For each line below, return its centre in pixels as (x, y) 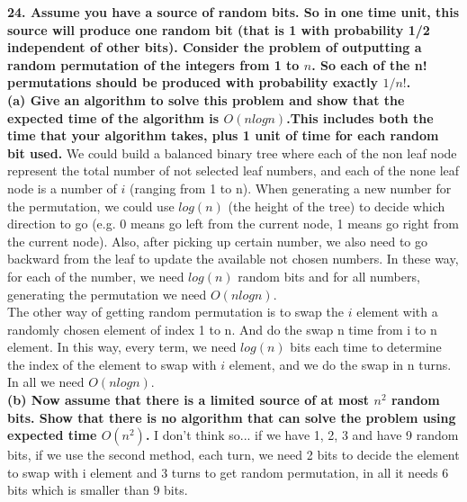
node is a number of (62, 188)
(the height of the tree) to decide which (337, 206)
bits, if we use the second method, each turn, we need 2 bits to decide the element (233, 455)
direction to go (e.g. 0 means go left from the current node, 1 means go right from (233, 224)
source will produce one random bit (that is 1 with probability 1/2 (219, 29)
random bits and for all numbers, (329, 276)
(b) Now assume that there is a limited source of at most (189, 400)
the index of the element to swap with (112, 364)
